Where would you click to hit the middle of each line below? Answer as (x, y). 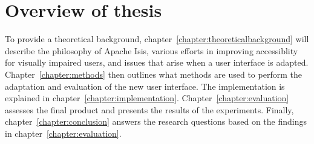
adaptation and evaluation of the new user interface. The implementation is (145, 86)
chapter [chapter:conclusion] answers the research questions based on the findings (156, 121)
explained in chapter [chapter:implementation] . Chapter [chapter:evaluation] (147, 98)
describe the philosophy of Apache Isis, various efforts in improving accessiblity (152, 50)
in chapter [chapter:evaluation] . (63, 133)
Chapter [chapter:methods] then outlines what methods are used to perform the (153, 74)
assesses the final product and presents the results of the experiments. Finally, (149, 109)
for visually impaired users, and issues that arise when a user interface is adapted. (157, 62)
